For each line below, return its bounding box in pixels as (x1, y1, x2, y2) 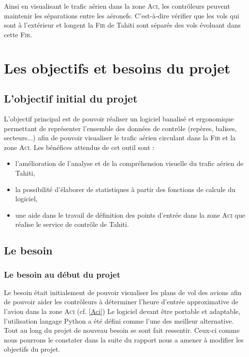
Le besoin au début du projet (4, 268, 120, 280)
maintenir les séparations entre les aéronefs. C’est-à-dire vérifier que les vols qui (4, 10, 239, 20)
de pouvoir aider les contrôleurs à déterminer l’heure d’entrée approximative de (4, 297, 238, 307)
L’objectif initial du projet (4, 91, 138, 106)
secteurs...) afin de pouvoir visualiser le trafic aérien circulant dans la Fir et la (4, 133, 236, 143)
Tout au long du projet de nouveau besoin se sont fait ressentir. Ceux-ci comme (4, 325, 240, 335)
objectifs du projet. (4, 344, 60, 354)
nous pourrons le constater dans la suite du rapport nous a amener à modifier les (4, 334, 244, 344)
